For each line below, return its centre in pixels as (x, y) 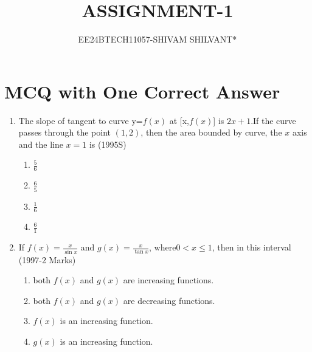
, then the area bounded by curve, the (211, 132)
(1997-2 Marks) (47, 259)
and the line (41, 144)
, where (163, 247)
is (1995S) (108, 144)
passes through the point (64, 132)
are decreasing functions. (169, 300)
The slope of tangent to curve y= (81, 120)
